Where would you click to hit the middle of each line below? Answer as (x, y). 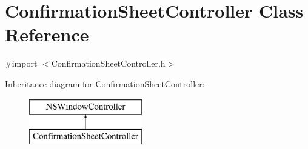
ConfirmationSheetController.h (108, 63)
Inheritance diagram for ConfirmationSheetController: (105, 83)
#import (21, 63)
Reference (47, 34)
